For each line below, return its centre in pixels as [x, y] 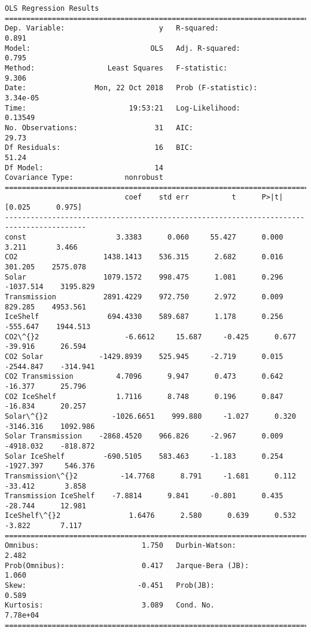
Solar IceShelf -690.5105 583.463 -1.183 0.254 [144, 456]
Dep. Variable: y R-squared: [112, 28]
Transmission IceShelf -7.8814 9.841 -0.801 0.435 [144, 496]
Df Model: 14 [84, 168]
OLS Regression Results [52, 8]
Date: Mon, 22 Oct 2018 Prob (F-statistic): [131, 88]
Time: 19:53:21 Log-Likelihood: [123, 108]
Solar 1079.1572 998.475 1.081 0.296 [144, 277]
